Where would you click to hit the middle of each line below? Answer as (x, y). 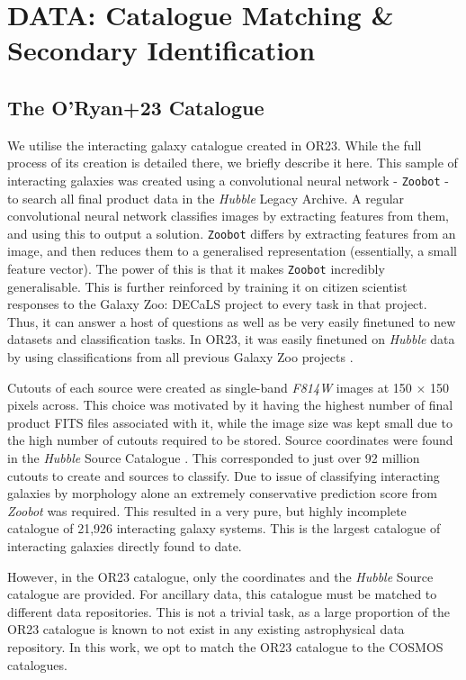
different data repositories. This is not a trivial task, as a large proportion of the (229, 611)
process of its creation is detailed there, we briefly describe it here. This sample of (233, 163)
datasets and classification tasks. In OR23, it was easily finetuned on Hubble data (231, 339)
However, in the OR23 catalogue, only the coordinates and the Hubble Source (220, 576)
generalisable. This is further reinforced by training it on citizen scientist (207, 286)
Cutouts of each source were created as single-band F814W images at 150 (210, 387)
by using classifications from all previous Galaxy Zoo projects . (180, 357)
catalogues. (37, 664)
